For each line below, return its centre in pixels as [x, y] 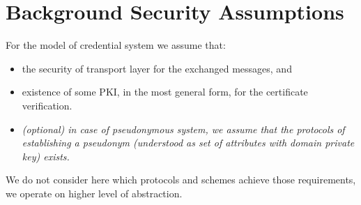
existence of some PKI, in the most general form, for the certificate [165, 92]
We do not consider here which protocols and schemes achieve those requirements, [181, 180]
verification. [47, 105]
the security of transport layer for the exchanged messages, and [157, 68]
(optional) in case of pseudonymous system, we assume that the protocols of [183, 129]
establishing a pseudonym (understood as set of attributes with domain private [188, 143]
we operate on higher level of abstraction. [94, 193]
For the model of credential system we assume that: [116, 45]
